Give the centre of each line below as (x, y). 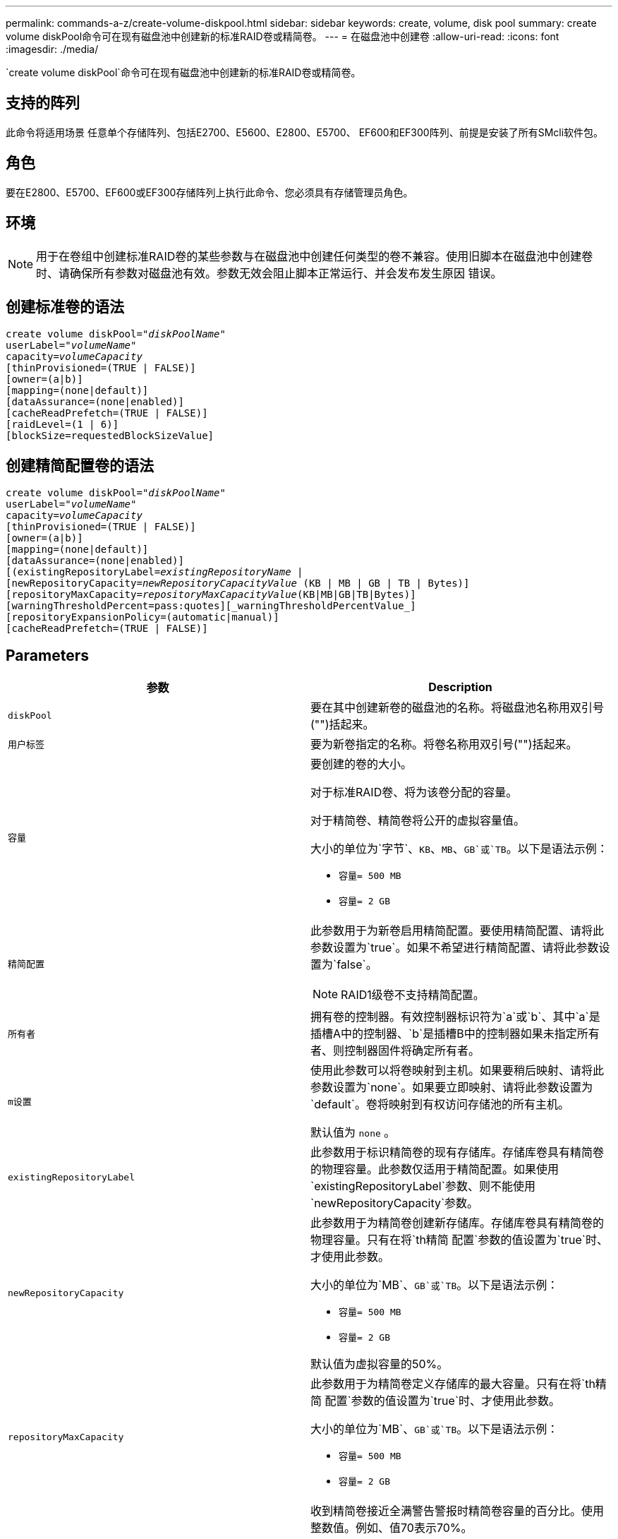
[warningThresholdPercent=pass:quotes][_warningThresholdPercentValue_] (211, 606)
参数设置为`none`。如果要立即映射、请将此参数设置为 (452, 1088)
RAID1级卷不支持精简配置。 (413, 995)
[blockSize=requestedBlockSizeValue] (110, 436)
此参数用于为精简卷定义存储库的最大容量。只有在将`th (453, 1384)
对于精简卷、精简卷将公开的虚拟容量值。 (418, 821)
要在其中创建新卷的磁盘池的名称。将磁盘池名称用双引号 (458, 708)
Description (460, 687)
